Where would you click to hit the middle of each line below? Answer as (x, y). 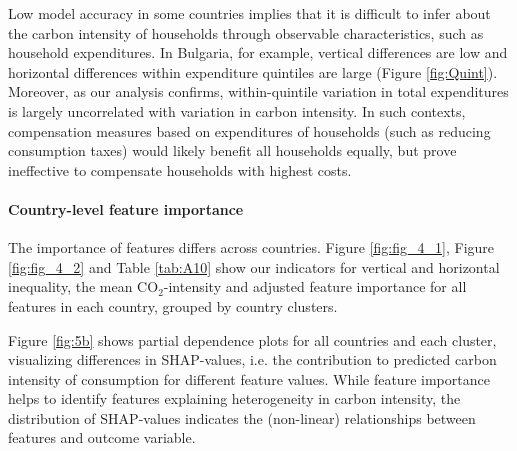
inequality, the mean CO (83, 286)
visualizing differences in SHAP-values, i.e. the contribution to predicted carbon (252, 359)
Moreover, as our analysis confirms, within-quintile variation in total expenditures (258, 91)
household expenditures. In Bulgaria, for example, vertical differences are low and (258, 52)
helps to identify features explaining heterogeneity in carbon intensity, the (234, 398)
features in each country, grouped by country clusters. (173, 305)
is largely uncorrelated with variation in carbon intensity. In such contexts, (237, 110)
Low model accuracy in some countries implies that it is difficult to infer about (249, 13)
